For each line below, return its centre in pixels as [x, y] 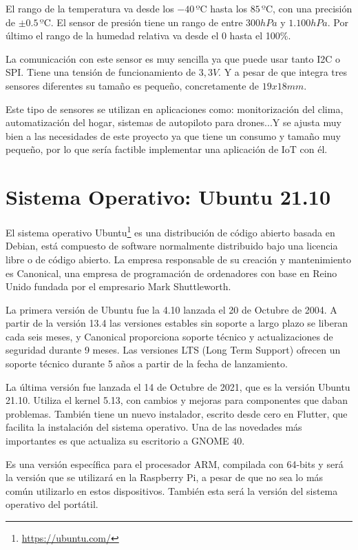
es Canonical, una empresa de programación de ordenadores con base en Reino [171, 273]
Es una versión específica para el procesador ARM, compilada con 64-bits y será [175, 464]
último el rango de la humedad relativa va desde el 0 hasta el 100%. [148, 35]
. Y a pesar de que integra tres [283, 72]
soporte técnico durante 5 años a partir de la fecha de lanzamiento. [147, 364]
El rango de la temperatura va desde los [90, 8]
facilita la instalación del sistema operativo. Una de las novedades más [154, 427]
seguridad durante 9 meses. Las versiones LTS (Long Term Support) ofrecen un [173, 350]
